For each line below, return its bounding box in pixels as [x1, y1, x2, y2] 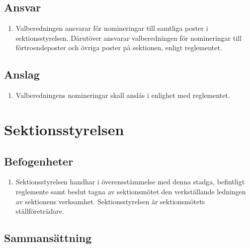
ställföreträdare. [15, 206, 64, 216]
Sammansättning [4, 230, 92, 246]
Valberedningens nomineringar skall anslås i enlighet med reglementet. [15, 90, 230, 100]
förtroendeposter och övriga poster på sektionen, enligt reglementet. [15, 42, 222, 53]
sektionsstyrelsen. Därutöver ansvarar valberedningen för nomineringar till [15, 32, 242, 43]
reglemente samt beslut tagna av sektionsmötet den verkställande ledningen [15, 186, 246, 196]
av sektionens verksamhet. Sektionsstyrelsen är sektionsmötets [15, 196, 205, 206]
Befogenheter [4, 153, 74, 168]
